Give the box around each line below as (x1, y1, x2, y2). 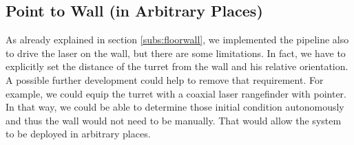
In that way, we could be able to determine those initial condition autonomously (6, 100, 344, 114)
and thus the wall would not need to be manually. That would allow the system (6, 113, 342, 127)
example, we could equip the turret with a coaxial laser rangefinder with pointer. (6, 86, 346, 100)
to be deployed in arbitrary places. (6, 126, 151, 141)
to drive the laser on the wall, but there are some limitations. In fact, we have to (6, 45, 346, 60)
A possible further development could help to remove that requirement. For (6, 72, 324, 87)
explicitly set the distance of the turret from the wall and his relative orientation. (6, 59, 348, 74)
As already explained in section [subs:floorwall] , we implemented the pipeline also (6, 32, 349, 47)
